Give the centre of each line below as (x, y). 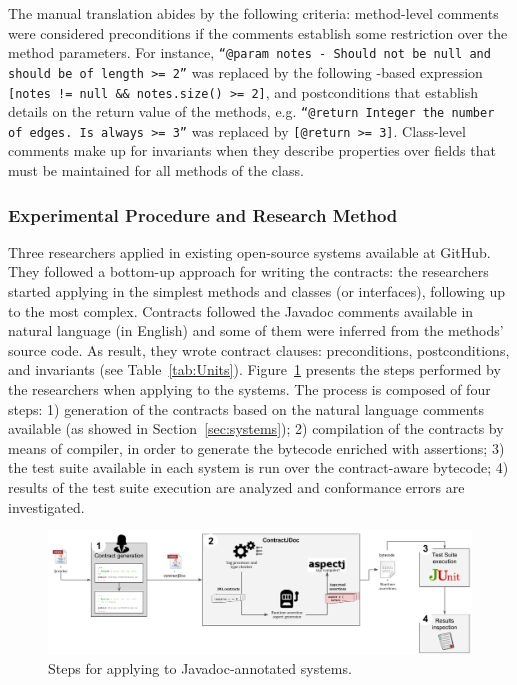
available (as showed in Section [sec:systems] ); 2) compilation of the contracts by (256, 428)
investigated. (46, 506)
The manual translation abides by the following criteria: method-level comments (253, 13)
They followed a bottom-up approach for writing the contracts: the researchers (248, 271)
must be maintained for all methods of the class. (156, 170)
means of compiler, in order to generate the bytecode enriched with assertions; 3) (256, 447)
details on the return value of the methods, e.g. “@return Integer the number (251, 111)
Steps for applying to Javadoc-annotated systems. (200, 667)
